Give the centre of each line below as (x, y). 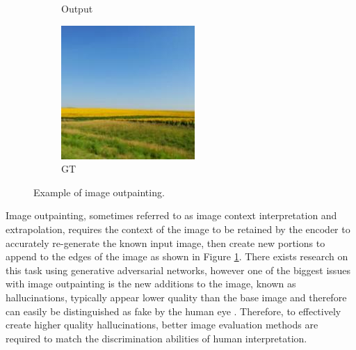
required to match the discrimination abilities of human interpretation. (156, 338)
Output (77, 8)
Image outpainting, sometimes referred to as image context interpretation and (171, 215)
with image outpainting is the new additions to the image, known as (151, 284)
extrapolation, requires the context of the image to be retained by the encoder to (178, 229)
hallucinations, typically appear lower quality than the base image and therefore (176, 297)
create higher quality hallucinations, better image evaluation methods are (162, 325)
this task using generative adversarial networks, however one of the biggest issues (178, 270)
